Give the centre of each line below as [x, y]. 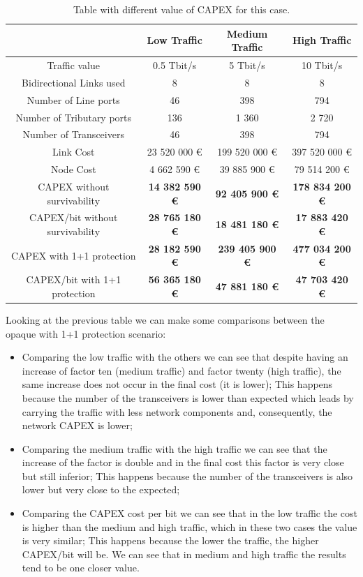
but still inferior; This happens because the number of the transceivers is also [187, 475]
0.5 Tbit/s [175, 65]
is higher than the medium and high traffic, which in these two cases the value [190, 526]
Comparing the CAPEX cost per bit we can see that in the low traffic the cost [190, 513]
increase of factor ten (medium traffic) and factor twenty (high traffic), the [181, 370]
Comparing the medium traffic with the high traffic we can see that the [175, 448]
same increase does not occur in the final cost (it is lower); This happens [177, 384]
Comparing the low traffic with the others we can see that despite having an [185, 357]
